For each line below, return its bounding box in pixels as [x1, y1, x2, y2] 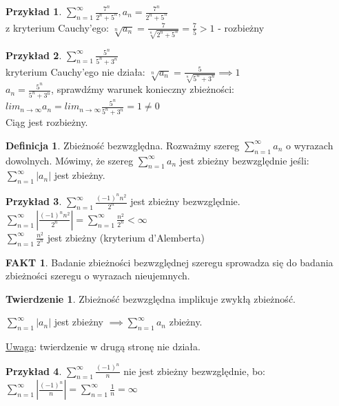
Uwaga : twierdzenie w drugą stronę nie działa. [6, 339, 201, 354]
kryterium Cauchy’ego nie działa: [6, 64, 145, 78]
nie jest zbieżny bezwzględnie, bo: [123, 363, 266, 378]
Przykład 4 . [6, 363, 62, 378]
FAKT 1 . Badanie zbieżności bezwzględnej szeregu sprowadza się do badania [6, 255, 333, 269]
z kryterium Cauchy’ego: [6, 20, 109, 34]
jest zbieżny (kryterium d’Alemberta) [47, 230, 205, 244]
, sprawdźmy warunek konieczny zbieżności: [51, 82, 234, 96]
